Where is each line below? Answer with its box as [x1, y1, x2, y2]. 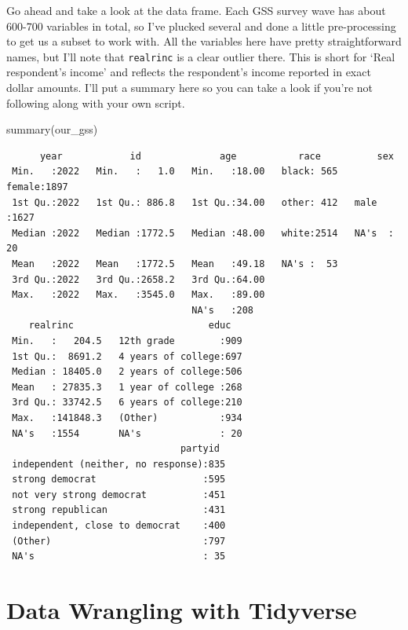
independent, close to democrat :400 [12, 520, 226, 532]
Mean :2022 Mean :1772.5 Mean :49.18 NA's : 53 [12, 258, 338, 269]
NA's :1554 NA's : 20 [12, 427, 242, 439]
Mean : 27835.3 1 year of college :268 [12, 381, 242, 393]
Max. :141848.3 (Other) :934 [12, 412, 242, 423]
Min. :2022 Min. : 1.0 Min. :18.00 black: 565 [12, 166, 338, 178]
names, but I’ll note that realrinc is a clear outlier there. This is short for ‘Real [6, 48, 395, 64]
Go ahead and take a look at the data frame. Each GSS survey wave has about [6, 2, 386, 18]
